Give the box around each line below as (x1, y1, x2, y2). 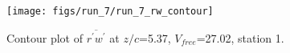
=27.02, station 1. (196, 29, 284, 46)
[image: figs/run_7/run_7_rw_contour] (6, 6, 214, 17)
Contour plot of (6, 29, 83, 46)
